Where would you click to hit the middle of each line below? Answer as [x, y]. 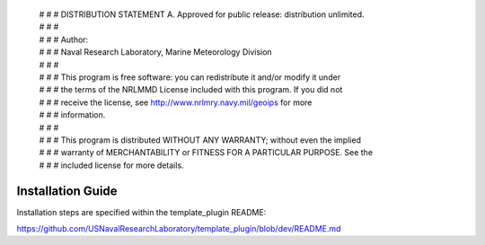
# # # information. [72, 115]
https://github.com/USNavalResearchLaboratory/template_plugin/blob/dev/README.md [179, 228]
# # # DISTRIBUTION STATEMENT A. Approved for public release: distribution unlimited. [202, 14]
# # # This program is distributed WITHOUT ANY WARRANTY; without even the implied [200, 140]
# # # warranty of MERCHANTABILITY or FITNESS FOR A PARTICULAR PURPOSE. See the [206, 153]
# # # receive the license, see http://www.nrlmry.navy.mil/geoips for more [176, 102]
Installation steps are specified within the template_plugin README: [141, 212]
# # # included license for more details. [111, 165]
